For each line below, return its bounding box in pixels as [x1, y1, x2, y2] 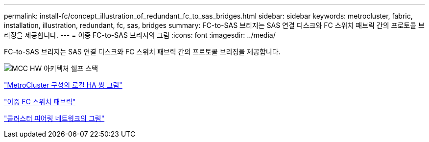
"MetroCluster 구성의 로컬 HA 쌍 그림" [4, 81, 122, 89]
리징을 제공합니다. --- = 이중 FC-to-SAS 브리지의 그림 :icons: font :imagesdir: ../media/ [4, 31, 276, 39]
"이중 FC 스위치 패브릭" [4, 97, 76, 106]
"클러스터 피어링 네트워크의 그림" [4, 114, 105, 122]
